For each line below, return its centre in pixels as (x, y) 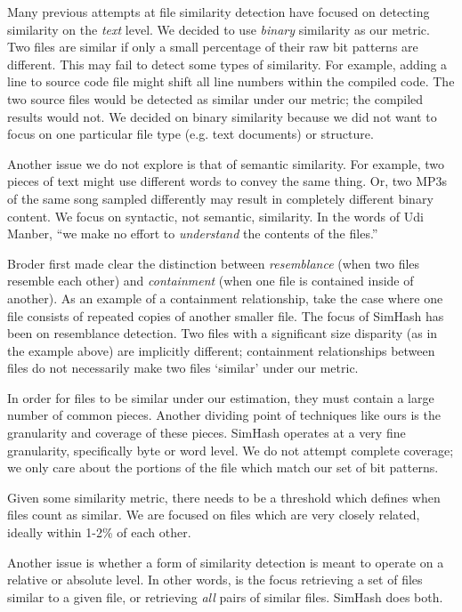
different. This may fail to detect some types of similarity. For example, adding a (227, 64)
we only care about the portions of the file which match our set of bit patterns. (223, 467)
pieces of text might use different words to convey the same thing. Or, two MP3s (227, 181)
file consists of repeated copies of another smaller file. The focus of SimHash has (226, 315)
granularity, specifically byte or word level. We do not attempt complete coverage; (231, 450)
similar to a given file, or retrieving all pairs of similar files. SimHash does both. (225, 596)
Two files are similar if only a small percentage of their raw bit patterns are (213, 47)
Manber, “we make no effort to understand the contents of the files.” (193, 234)
